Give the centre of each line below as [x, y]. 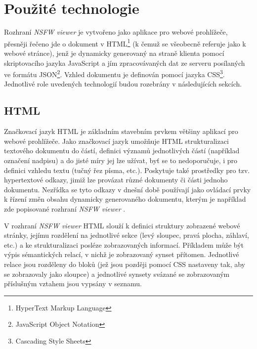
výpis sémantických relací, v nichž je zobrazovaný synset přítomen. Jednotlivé [122, 254]
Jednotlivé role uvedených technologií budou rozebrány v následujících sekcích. [123, 84]
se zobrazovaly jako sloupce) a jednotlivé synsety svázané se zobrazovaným [117, 274]
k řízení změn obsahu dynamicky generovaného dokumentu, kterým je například [125, 199]
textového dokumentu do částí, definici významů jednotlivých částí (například [122, 151]
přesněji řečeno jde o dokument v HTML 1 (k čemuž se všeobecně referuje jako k [125, 43]
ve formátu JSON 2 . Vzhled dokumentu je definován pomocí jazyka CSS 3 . [114, 73]
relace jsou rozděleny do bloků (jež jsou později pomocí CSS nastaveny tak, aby [125, 264]
